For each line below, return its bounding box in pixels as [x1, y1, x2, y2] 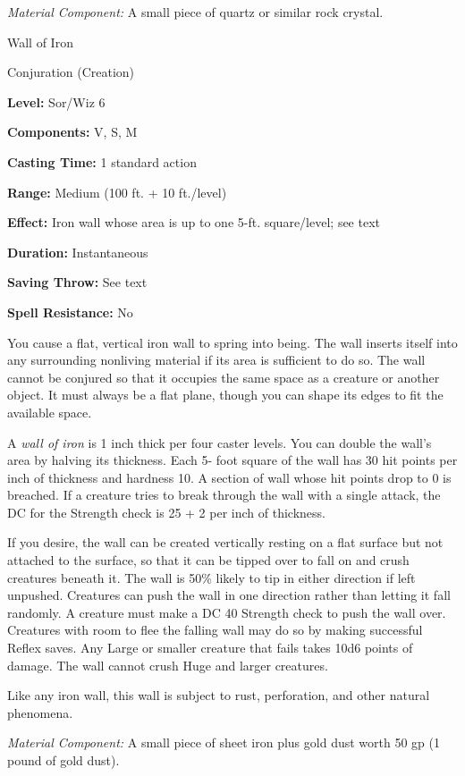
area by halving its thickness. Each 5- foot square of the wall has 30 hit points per [7, 451, 458, 469]
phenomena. [7, 703, 73, 721]
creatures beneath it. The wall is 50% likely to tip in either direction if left [7, 568, 416, 586]
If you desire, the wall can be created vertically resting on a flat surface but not [7, 533, 444, 552]
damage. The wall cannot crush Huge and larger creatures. [7, 655, 328, 674]
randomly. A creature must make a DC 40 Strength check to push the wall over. [7, 603, 446, 621]
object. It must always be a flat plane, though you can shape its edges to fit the [7, 385, 444, 404]
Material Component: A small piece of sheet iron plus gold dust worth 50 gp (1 [7, 733, 440, 752]
